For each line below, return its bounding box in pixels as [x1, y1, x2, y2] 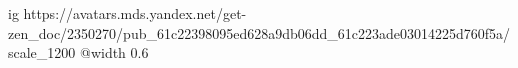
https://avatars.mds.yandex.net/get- [23, 3, 247, 23]
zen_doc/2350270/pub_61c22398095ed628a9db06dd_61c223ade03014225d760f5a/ [8, 22, 511, 43]
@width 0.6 [80, 42, 149, 63]
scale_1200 [8, 42, 76, 63]
